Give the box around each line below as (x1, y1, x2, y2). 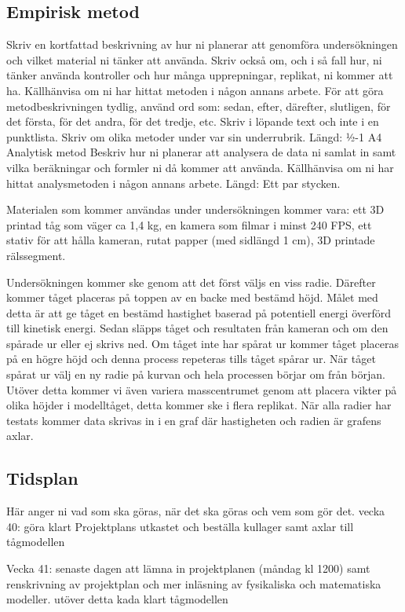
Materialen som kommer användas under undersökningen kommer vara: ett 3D (6, 201, 385, 218)
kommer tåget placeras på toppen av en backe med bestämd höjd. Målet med (6, 289, 378, 306)
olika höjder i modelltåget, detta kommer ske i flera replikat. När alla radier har (6, 397, 392, 413)
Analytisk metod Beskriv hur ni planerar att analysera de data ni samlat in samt (6, 144, 396, 160)
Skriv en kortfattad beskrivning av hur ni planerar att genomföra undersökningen (6, 36, 398, 53)
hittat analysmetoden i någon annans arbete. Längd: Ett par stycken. (6, 174, 341, 191)
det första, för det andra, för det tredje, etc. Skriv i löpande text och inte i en (6, 113, 379, 130)
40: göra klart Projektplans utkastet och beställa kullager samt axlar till (6, 518, 354, 534)
